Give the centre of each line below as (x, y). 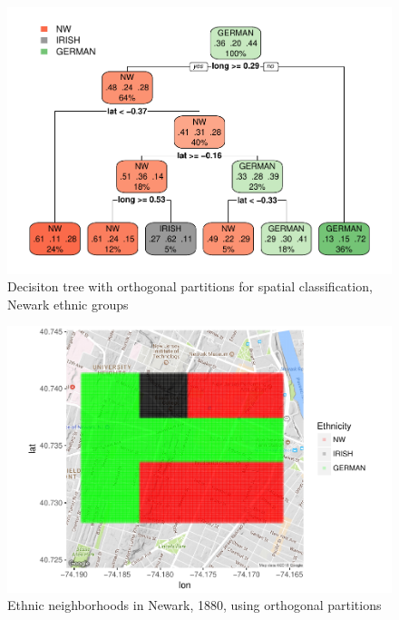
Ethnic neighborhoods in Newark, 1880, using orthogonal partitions (195, 605)
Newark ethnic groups (68, 304)
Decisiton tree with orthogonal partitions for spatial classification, (190, 286)
